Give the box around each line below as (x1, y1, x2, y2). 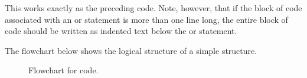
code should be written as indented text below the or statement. (5, 25, 237, 37)
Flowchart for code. (28, 64, 99, 76)
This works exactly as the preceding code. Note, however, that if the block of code (5, 2, 302, 13)
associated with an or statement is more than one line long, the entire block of (5, 13, 288, 25)
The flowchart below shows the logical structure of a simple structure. (5, 44, 257, 56)
